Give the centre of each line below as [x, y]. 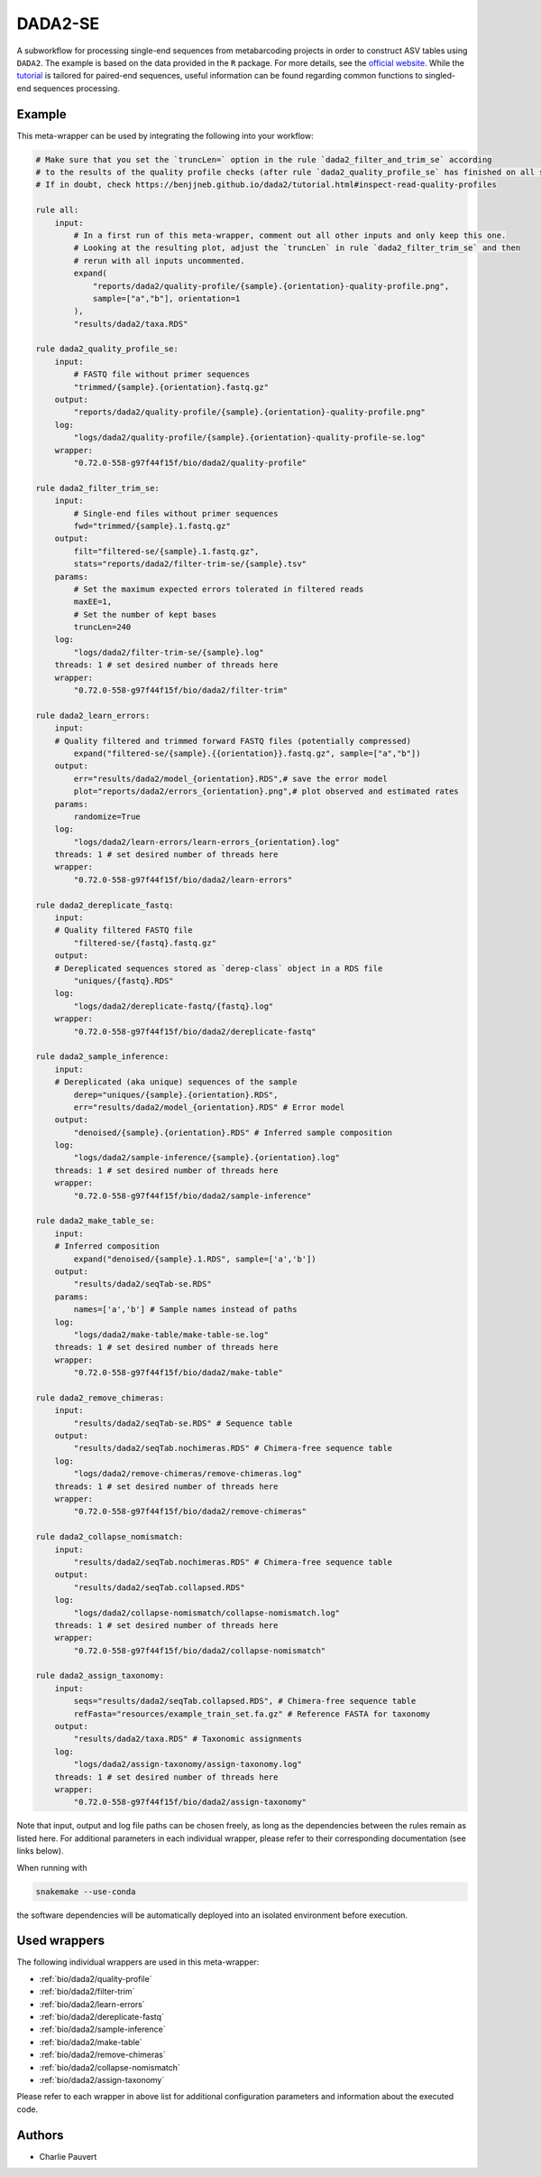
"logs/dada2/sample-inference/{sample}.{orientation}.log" [207, 1158]
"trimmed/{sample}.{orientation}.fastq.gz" [171, 387]
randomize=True [107, 816]
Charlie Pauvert [68, 2156]
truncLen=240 [102, 627]
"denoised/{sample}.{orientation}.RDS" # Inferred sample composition [233, 1132]
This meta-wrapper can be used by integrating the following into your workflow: [165, 135]
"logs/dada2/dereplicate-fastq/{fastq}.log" [174, 1006]
